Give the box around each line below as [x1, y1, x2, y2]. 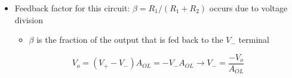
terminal [238, 33, 269, 46]
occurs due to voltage [209, 2, 288, 14]
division [14, 13, 43, 26]
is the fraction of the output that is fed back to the [36, 33, 223, 46]
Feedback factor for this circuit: [14, 2, 130, 14]
